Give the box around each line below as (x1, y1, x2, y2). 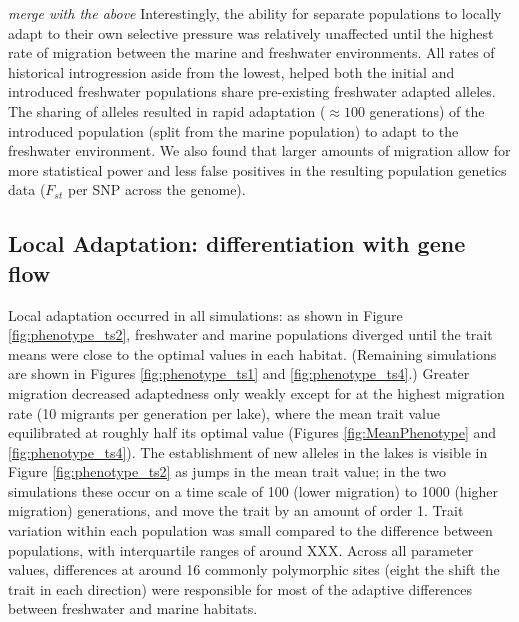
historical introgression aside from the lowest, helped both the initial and (8, 61, 455, 82)
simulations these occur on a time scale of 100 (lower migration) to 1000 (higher (8, 480, 499, 501)
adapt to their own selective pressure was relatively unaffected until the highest (8, 22, 494, 43)
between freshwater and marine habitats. (8, 598, 258, 619)
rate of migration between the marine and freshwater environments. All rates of (8, 42, 495, 63)
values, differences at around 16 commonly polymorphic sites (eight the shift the (8, 559, 500, 580)
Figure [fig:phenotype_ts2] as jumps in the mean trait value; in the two (8, 461, 447, 482)
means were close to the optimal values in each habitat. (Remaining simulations (8, 343, 497, 364)
